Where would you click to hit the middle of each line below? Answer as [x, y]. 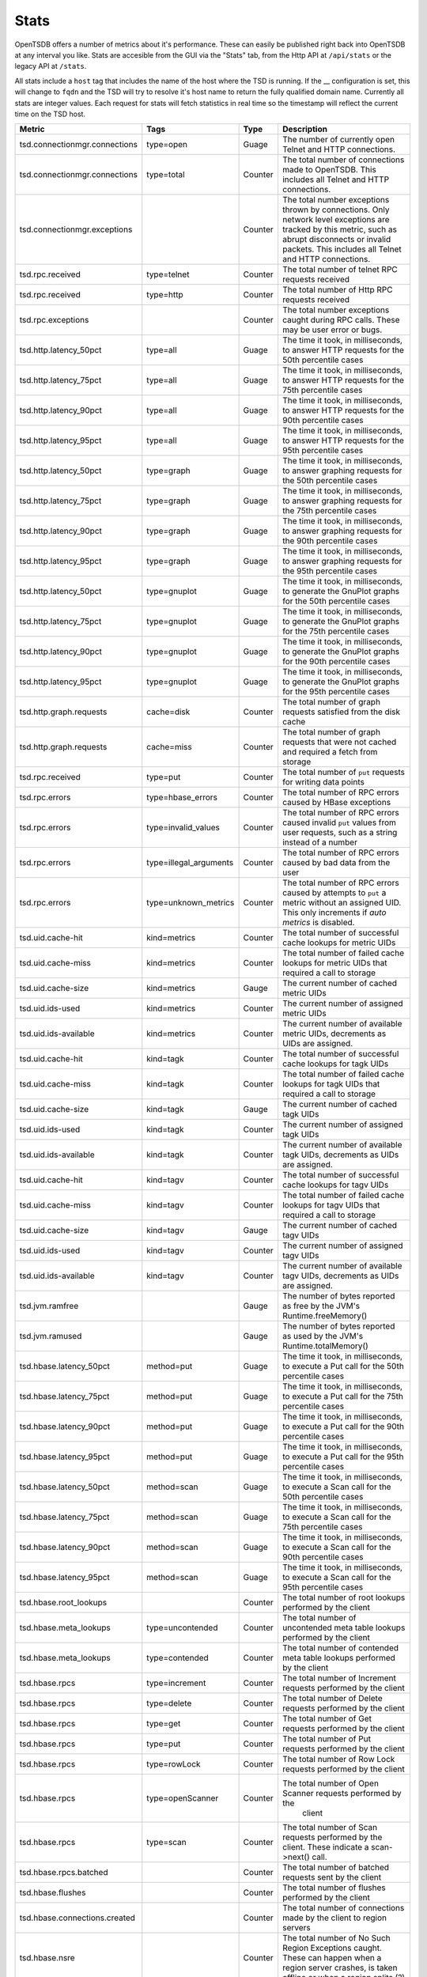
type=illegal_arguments [190, 863]
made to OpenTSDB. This [329, 170]
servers [297, 1928]
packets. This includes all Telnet [342, 249]
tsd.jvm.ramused [51, 1336]
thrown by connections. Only [336, 210]
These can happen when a [332, 1958]
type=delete [169, 1703]
